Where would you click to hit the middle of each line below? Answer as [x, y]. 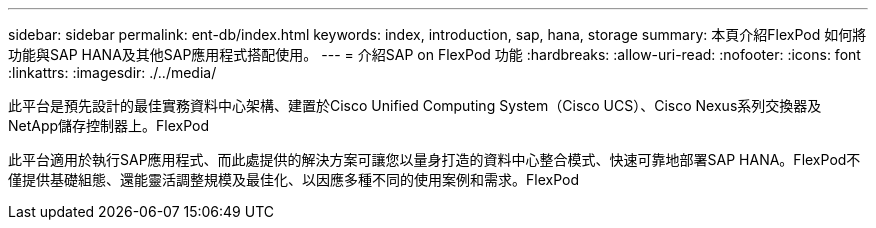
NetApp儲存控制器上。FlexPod [109, 125]
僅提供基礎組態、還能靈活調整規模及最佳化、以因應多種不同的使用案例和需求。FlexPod [293, 179]
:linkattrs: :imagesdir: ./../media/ [112, 72]
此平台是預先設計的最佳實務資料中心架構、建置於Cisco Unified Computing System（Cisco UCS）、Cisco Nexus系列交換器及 [415, 105]
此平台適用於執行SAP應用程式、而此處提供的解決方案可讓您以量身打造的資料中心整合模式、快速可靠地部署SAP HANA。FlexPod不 [434, 159]
